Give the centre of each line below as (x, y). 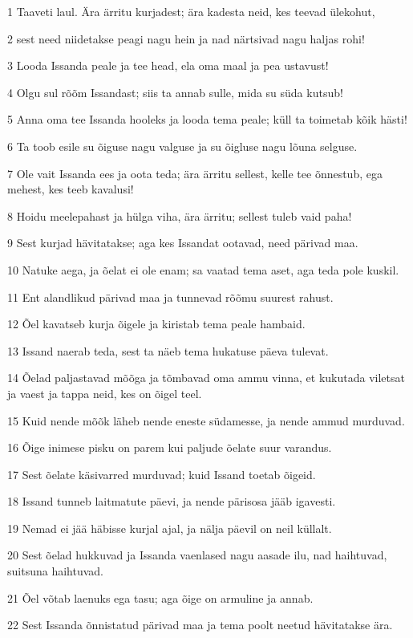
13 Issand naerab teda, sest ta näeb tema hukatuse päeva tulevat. (168, 350)
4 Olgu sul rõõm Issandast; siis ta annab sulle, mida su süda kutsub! (175, 92)
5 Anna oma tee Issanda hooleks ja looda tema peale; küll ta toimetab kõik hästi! (207, 119)
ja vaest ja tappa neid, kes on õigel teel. (105, 393)
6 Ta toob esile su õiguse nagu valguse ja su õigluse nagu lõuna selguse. (182, 146)
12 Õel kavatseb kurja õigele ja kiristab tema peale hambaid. (156, 324)
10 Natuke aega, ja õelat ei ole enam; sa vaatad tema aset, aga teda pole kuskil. (203, 269)
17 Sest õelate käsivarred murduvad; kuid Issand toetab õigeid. (162, 474)
